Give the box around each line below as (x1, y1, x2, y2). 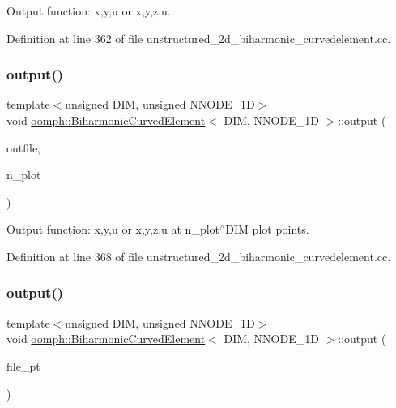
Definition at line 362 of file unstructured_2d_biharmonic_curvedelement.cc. (6, 29, 391, 46)
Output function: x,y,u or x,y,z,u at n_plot (6, 221, 220, 238)
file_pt (6, 357, 40, 374)
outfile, (6, 139, 41, 156)
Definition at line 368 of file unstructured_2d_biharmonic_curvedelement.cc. (6, 247, 391, 264)
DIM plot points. (225, 221, 309, 238)
